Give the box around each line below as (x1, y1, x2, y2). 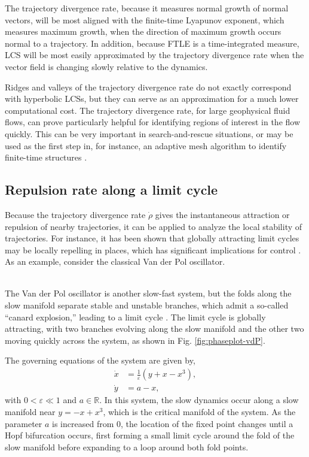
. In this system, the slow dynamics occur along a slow (99, 394, 299, 406)
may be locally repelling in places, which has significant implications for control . (5, 243, 301, 256)
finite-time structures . (5, 151, 87, 164)
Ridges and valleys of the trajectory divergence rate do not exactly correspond (5, 80, 292, 93)
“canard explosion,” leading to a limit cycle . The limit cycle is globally (5, 310, 266, 323)
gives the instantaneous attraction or (155, 208, 290, 220)
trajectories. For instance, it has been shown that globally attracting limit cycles (5, 232, 299, 244)
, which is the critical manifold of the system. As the (103, 405, 296, 417)
